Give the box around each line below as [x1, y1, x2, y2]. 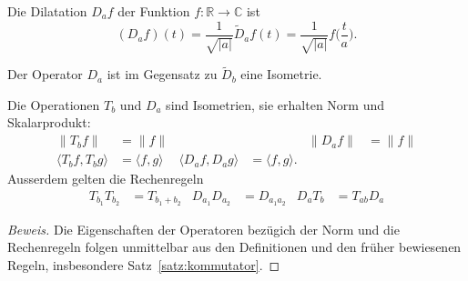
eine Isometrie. [240, 65, 322, 84]
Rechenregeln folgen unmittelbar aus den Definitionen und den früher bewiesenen [7, 237, 462, 256]
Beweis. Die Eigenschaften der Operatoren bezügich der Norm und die [7, 219, 400, 238]
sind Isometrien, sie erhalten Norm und [166, 95, 385, 114]
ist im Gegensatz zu [107, 65, 218, 84]
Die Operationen [7, 95, 100, 114]
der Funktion [117, 2, 190, 20]
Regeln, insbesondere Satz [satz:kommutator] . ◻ [7, 255, 280, 274]
